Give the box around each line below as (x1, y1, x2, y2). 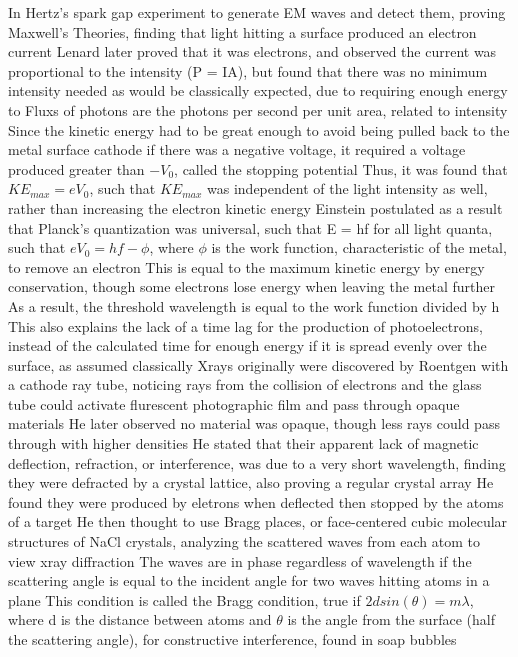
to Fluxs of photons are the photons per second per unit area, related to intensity (8, 99, 508, 120)
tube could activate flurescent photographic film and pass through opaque (8, 393, 460, 414)
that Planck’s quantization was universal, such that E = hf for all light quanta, (8, 217, 493, 238)
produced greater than (8, 158, 145, 179)
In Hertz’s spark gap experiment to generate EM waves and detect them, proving (8, 2, 506, 22)
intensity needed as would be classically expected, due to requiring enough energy (8, 80, 508, 101)
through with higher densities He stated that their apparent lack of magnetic (8, 433, 479, 454)
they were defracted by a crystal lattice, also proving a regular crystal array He (8, 472, 494, 493)
